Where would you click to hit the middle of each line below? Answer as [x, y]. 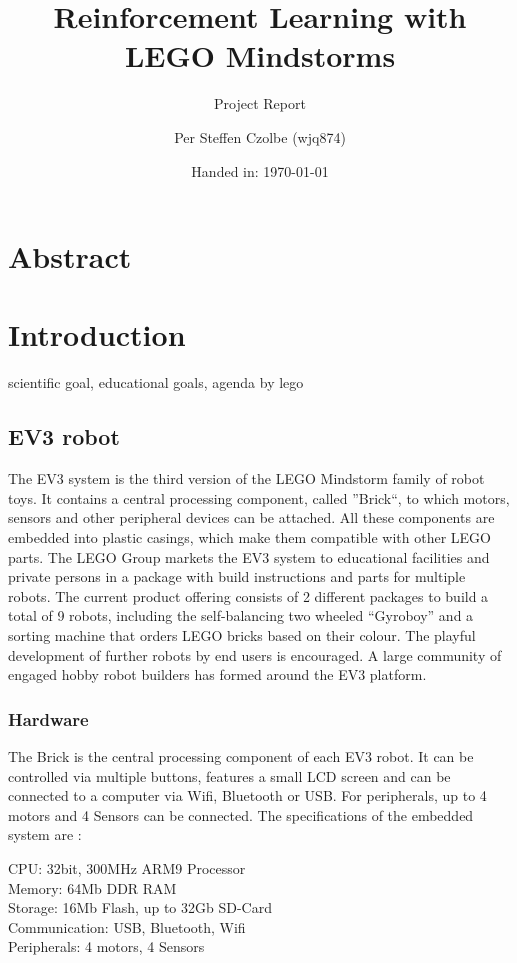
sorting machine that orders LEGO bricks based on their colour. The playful [242, 634]
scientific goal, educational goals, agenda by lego [156, 382]
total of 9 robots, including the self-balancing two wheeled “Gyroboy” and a [241, 615]
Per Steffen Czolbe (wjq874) [260, 136]
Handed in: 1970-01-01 [260, 170]
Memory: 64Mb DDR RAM [92, 887]
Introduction [97, 334]
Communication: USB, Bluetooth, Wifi [127, 926]
